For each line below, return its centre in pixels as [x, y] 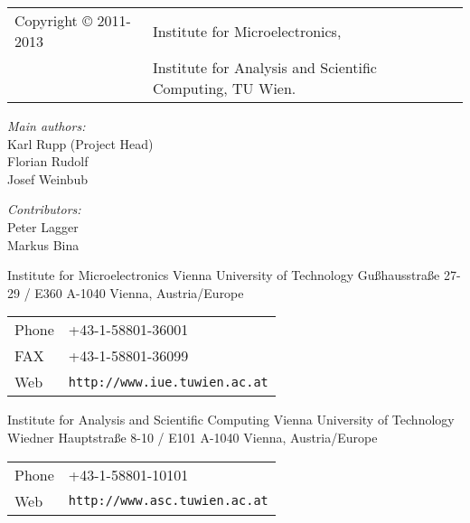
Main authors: [47, 126]
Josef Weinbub [47, 178]
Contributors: [44, 209]
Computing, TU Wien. [225, 88]
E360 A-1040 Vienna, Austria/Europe [139, 292]
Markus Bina [43, 244]
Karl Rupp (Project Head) [80, 143]
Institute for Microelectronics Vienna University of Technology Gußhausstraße [224, 275]
